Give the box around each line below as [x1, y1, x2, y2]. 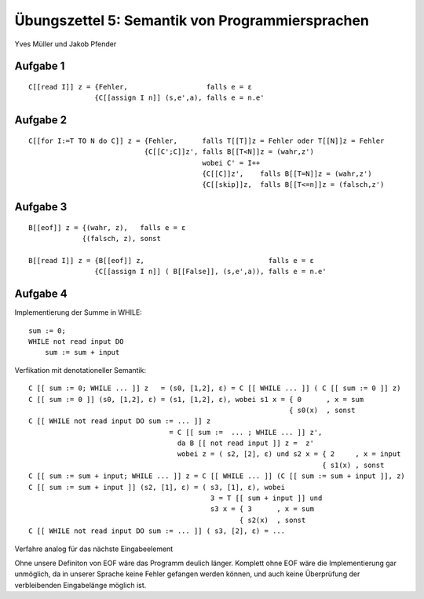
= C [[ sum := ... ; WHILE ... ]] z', [169, 428, 323, 436]
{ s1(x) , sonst [322, 460, 385, 469]
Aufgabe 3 [14, 200, 68, 214]
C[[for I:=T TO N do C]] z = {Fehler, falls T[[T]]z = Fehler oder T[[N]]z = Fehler [28, 136, 385, 145]
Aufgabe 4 [14, 287, 68, 301]
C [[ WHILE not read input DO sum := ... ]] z [28, 417, 211, 426]
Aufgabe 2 [14, 114, 68, 127]
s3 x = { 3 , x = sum [210, 505, 314, 513]
